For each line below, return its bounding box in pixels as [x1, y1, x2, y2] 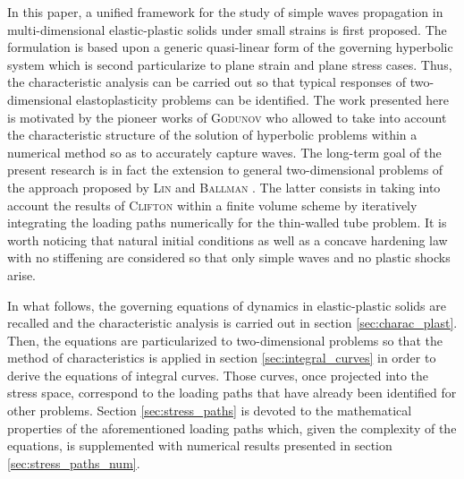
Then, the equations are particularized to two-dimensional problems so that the [7, 330, 443, 349]
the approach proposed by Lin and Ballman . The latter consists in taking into [7, 177, 441, 196]
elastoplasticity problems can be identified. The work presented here [76, 90, 450, 108]
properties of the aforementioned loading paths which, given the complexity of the [7, 418, 457, 437]
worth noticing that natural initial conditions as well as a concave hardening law [7, 230, 448, 249]
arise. [7, 265, 37, 284]
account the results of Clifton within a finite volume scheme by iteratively [7, 195, 418, 214]
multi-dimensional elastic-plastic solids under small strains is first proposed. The [7, 20, 447, 38]
